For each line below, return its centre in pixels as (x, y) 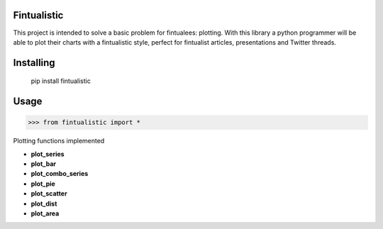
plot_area (45, 213)
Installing (34, 63)
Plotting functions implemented (59, 141)
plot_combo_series (60, 174)
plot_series (48, 154)
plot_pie (43, 184)
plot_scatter (49, 194)
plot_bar (44, 164)
